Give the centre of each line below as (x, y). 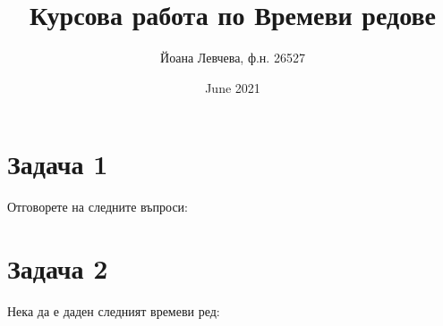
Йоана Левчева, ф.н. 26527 (233, 58)
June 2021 (233, 87)
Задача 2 (58, 268)
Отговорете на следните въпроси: (98, 207)
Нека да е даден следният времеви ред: (114, 310)
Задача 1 (58, 164)
